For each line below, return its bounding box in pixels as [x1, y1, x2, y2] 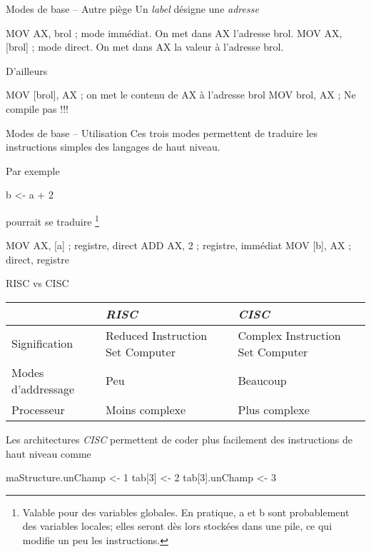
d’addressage [11, 380, 75, 397]
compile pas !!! [6, 101, 68, 116]
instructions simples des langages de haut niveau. [6, 139, 220, 154]
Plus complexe [238, 401, 310, 418]
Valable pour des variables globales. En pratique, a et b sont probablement [22, 504, 350, 519]
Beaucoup [238, 372, 287, 389]
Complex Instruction [238, 326, 341, 343]
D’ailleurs [6, 63, 48, 78]
